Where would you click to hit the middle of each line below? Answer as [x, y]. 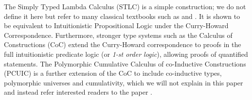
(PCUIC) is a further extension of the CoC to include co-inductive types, [113, 73]
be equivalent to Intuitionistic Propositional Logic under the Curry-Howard [116, 25]
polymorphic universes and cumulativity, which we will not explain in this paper [124, 82]
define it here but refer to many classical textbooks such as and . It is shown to [122, 16]
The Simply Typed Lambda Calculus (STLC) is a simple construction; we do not [125, 6]
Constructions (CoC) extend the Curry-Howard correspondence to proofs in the [123, 44]
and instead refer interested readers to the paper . [78, 92]
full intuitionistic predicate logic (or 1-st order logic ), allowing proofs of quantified [126, 54]
